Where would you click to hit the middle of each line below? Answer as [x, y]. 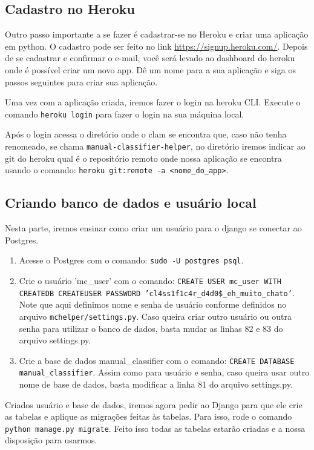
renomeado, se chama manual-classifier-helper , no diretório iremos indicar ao [155, 146]
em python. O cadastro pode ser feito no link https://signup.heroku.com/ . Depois [156, 46]
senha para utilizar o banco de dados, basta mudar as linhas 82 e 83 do [151, 328]
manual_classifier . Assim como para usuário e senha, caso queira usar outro [164, 372]
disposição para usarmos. [51, 440]
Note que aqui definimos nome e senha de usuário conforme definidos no [153, 304]
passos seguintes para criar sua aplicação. [81, 81]
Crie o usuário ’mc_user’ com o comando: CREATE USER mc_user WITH [150, 280]
